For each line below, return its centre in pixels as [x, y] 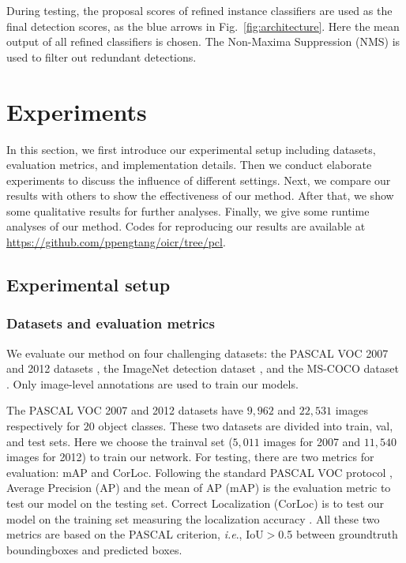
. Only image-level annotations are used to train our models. [152, 383]
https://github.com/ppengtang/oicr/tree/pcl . [116, 242]
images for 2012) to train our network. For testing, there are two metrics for [190, 457]
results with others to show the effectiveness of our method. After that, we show [200, 195]
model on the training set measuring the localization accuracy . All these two [193, 518]
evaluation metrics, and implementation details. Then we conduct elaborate [189, 165]
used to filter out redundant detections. [101, 56]
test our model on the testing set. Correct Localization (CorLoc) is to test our [195, 503]
